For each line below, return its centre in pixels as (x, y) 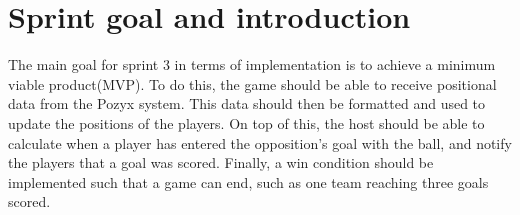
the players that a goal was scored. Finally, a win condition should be (221, 162)
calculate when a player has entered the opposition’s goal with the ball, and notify (260, 142)
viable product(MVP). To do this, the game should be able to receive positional (252, 83)
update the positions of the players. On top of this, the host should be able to (246, 122)
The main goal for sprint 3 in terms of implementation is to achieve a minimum (252, 64)
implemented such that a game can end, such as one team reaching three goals (248, 181)
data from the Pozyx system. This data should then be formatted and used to (247, 103)
